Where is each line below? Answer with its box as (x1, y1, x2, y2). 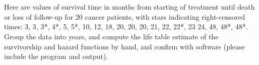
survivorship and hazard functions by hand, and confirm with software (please (4, 41, 245, 51)
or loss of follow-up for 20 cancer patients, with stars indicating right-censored (4, 11, 245, 22)
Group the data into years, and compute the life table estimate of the (4, 31, 219, 41)
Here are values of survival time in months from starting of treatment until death (4, 2, 255, 12)
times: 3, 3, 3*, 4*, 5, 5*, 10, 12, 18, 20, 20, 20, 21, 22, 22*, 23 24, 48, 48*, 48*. (4, 21, 248, 32)
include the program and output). (4, 51, 108, 61)
